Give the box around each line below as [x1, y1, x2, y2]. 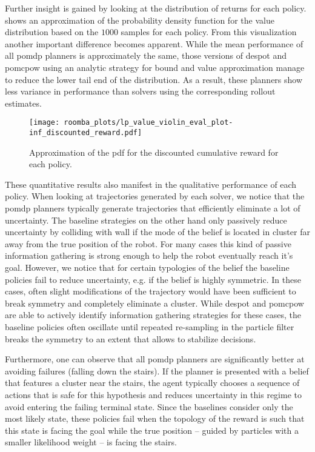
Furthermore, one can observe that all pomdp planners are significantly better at [5, 353, 305, 365]
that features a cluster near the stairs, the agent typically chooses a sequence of [5, 376, 300, 389]
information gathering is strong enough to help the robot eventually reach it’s [5, 249, 293, 262]
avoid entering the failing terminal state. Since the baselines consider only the [5, 400, 293, 413]
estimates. [5, 96, 42, 109]
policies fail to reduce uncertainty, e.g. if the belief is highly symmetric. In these [5, 273, 301, 285]
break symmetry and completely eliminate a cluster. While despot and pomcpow [5, 296, 304, 309]
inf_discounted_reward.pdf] [29, 128, 142, 137]
